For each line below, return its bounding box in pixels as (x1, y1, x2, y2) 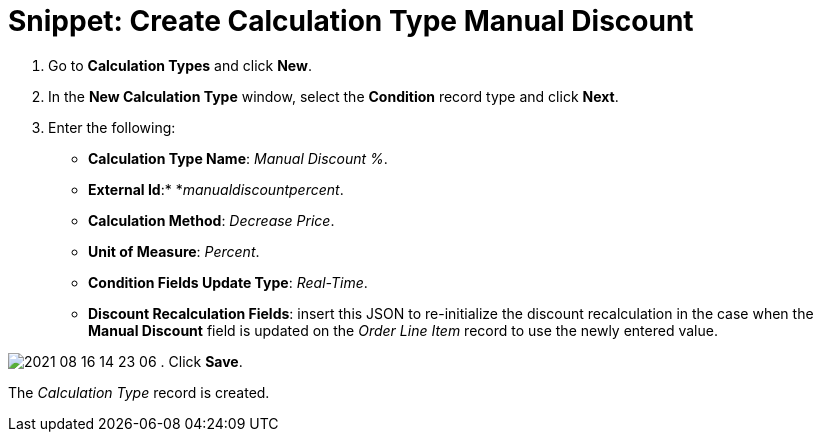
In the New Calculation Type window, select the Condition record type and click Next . (48, 87, 619, 105)
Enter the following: (48, 118, 176, 136)
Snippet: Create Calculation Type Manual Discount (8, 4, 694, 38)
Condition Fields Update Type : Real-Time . (88, 273, 368, 291)
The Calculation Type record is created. (8, 383, 270, 401)
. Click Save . (160, 352, 243, 370)
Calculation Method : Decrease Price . (88, 211, 335, 229)
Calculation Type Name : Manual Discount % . (88, 149, 388, 167)
